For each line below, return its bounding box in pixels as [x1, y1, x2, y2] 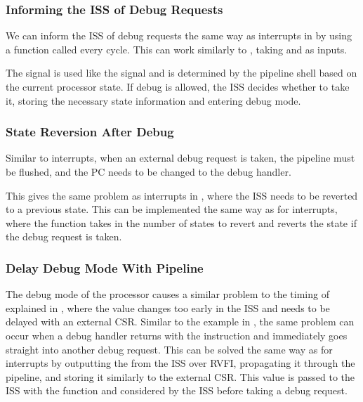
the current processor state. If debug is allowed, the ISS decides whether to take [6, 79, 350, 93]
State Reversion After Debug [6, 123, 174, 141]
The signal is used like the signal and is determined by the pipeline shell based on [6, 65, 357, 80]
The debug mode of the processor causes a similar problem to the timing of [6, 287, 329, 301]
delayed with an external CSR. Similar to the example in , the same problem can [6, 314, 355, 329]
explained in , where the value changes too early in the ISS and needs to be [6, 300, 330, 315]
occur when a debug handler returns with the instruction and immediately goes [6, 328, 348, 342]
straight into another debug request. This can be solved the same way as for [6, 342, 333, 356]
